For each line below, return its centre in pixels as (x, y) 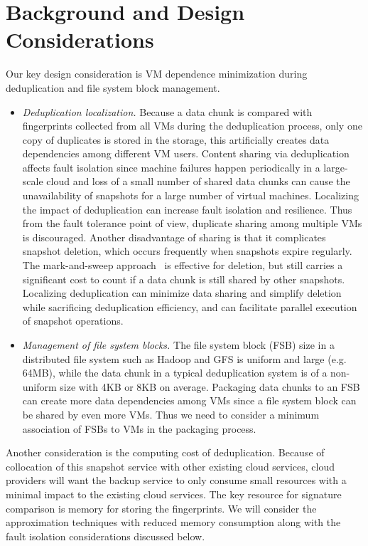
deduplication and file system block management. (113, 87)
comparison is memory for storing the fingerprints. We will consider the (161, 508)
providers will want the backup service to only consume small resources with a (176, 480)
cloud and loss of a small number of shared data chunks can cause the (198, 181)
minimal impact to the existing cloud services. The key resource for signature (174, 494)
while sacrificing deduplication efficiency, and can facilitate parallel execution (190, 306)
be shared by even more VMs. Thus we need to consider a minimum (171, 414)
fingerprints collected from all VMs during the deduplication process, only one (192, 126)
